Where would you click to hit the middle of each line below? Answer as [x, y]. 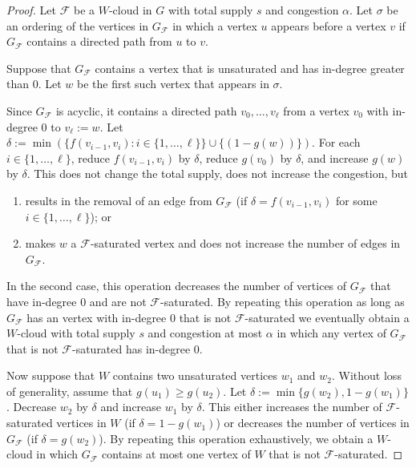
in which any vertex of [331, 333]
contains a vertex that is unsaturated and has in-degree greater [250, 68]
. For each [336, 142]
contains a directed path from [99, 41]
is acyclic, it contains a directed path [146, 110]
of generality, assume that [70, 391]
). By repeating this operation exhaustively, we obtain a [236, 438]
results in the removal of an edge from [119, 200]
